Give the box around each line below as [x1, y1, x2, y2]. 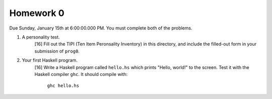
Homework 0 [9, 7, 65, 18]
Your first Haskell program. [22, 57, 78, 63]
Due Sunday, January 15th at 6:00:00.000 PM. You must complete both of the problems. [9, 25, 192, 31]
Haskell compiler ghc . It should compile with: [34, 71, 128, 77]
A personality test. [22, 34, 60, 40]
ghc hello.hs [47, 83, 80, 88]
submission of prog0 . [34, 48, 80, 54]
